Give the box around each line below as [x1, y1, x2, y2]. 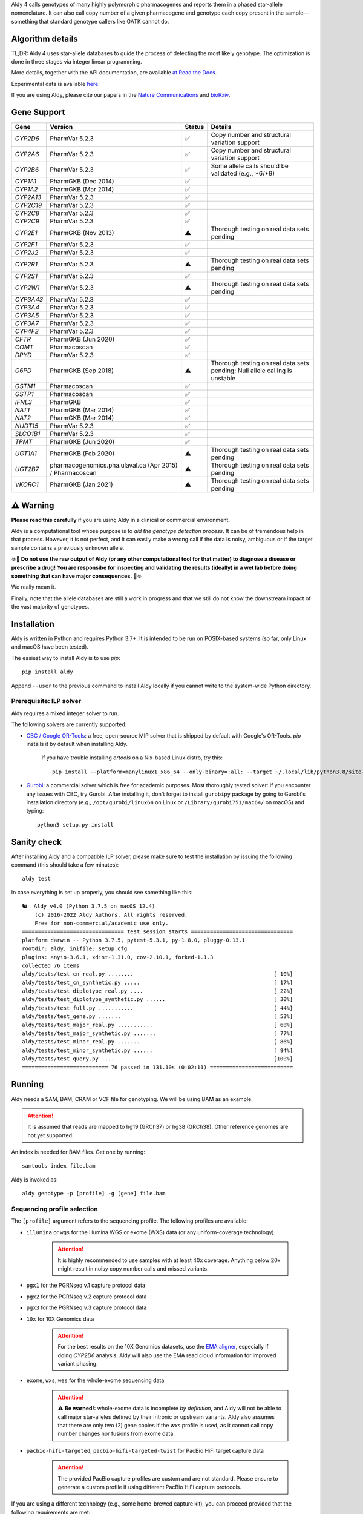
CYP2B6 [15, 165, 39, 174]
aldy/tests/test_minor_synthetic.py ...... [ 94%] [22, 1046, 293, 1054]
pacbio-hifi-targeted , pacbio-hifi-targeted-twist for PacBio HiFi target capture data [26, 1447, 264, 1454]
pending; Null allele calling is [211, 366, 293, 375]
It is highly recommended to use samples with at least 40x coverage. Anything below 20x [57, 1257, 281, 1264]
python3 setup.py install [37, 821, 114, 828]
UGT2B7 [15, 465, 39, 474]
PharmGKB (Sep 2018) [50, 366, 114, 375]
